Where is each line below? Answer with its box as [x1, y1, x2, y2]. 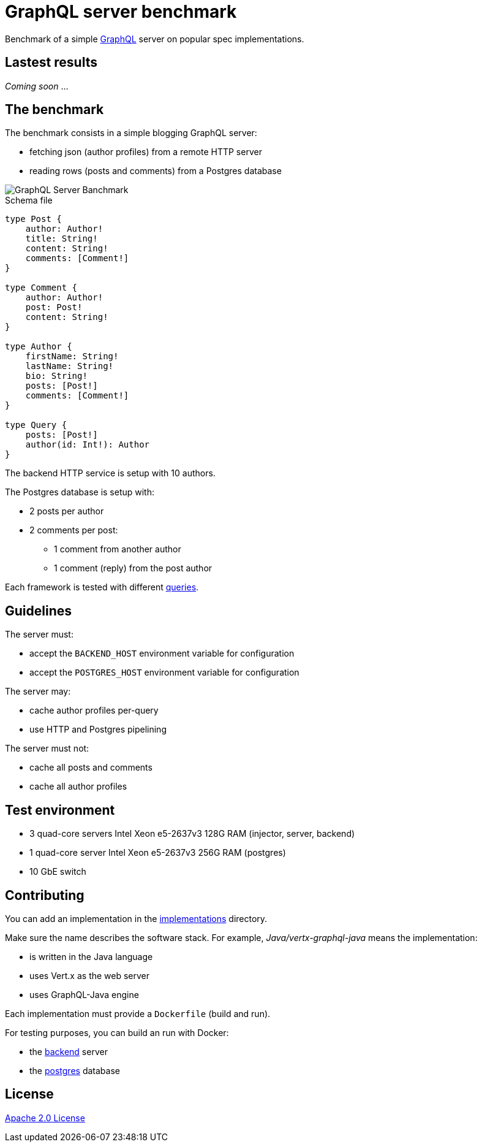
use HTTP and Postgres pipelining [29, 724, 167, 735]
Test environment [5, 802, 115, 818]
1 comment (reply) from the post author [54, 563, 213, 574]
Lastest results [5, 55, 97, 70]
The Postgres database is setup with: [5, 487, 155, 498]
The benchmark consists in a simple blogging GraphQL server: [5, 128, 257, 139]
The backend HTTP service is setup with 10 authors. [5, 468, 216, 479]
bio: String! [25, 371, 88, 381]
